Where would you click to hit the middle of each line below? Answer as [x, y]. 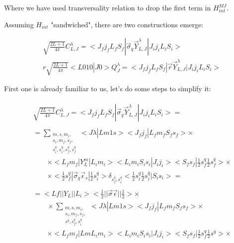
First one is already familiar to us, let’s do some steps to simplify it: [108, 89]
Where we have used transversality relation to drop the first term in [108, 7]
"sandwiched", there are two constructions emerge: [127, 24]
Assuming [19, 24]
